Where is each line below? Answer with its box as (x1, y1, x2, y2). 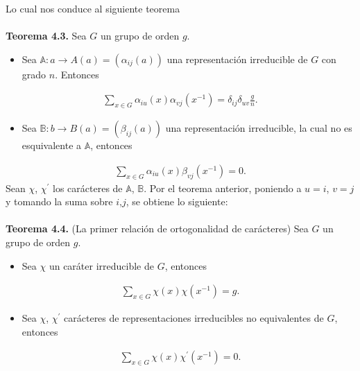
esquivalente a (22, 138, 82, 153)
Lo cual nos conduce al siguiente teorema (6, 1, 180, 15)
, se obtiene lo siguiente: (126, 194, 228, 209)
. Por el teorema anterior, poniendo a (144, 180, 302, 195)
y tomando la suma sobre (6, 194, 113, 209)
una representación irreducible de (166, 51, 308, 66)
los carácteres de (53, 180, 123, 195)
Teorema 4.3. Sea (6, 28, 87, 43)
